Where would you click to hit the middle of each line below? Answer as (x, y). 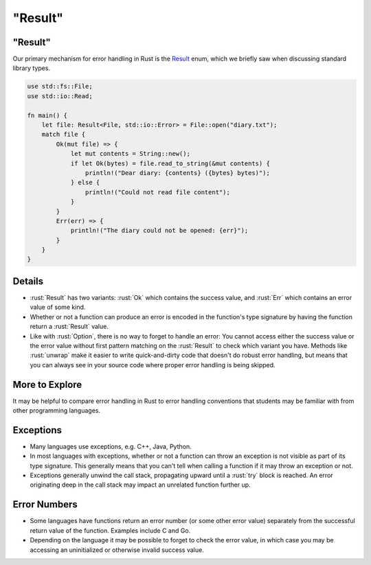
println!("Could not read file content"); (157, 192)
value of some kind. (58, 307)
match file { (64, 135)
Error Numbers (45, 505)
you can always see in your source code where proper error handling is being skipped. (153, 365)
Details (28, 281)
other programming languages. (57, 411)
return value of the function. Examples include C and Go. (110, 530)
